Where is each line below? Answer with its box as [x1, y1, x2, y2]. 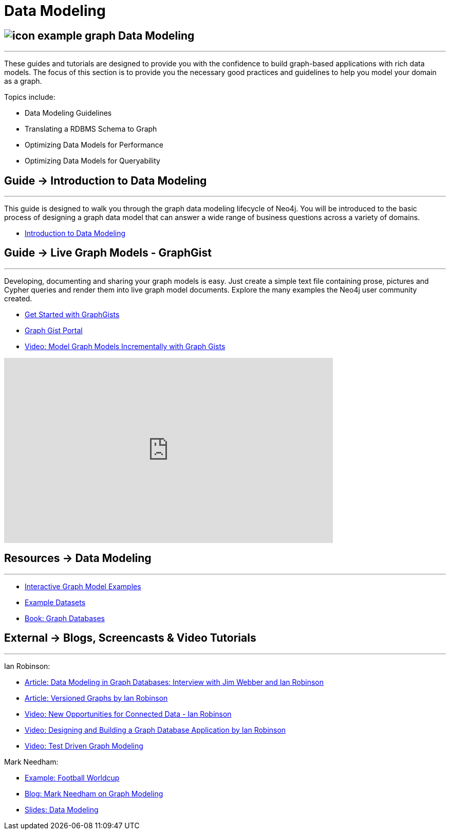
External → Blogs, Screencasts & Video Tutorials [4, 631, 256, 645]
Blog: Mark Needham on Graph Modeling [25, 789, 163, 798]
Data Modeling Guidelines [25, 108, 112, 118]
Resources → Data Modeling [4, 552, 152, 565]
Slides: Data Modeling [25, 805, 99, 814]
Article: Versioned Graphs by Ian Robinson [25, 693, 168, 702]
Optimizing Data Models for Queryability [25, 156, 160, 166]
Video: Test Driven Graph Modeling [25, 741, 143, 750]
